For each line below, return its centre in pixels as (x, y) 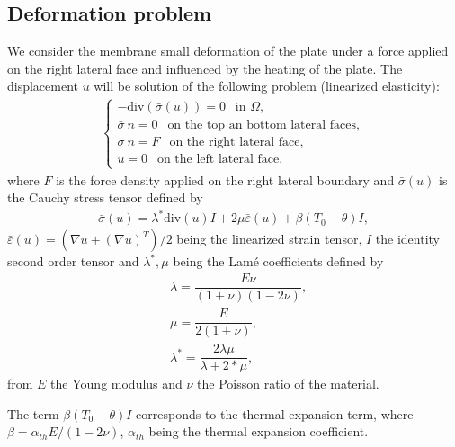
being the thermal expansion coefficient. (259, 431)
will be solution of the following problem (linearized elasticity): (267, 86)
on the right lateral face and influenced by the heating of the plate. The (205, 68)
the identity (407, 239)
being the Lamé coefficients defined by (278, 261)
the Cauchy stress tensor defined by (105, 197)
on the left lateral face (218, 160)
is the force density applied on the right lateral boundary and (225, 179)
